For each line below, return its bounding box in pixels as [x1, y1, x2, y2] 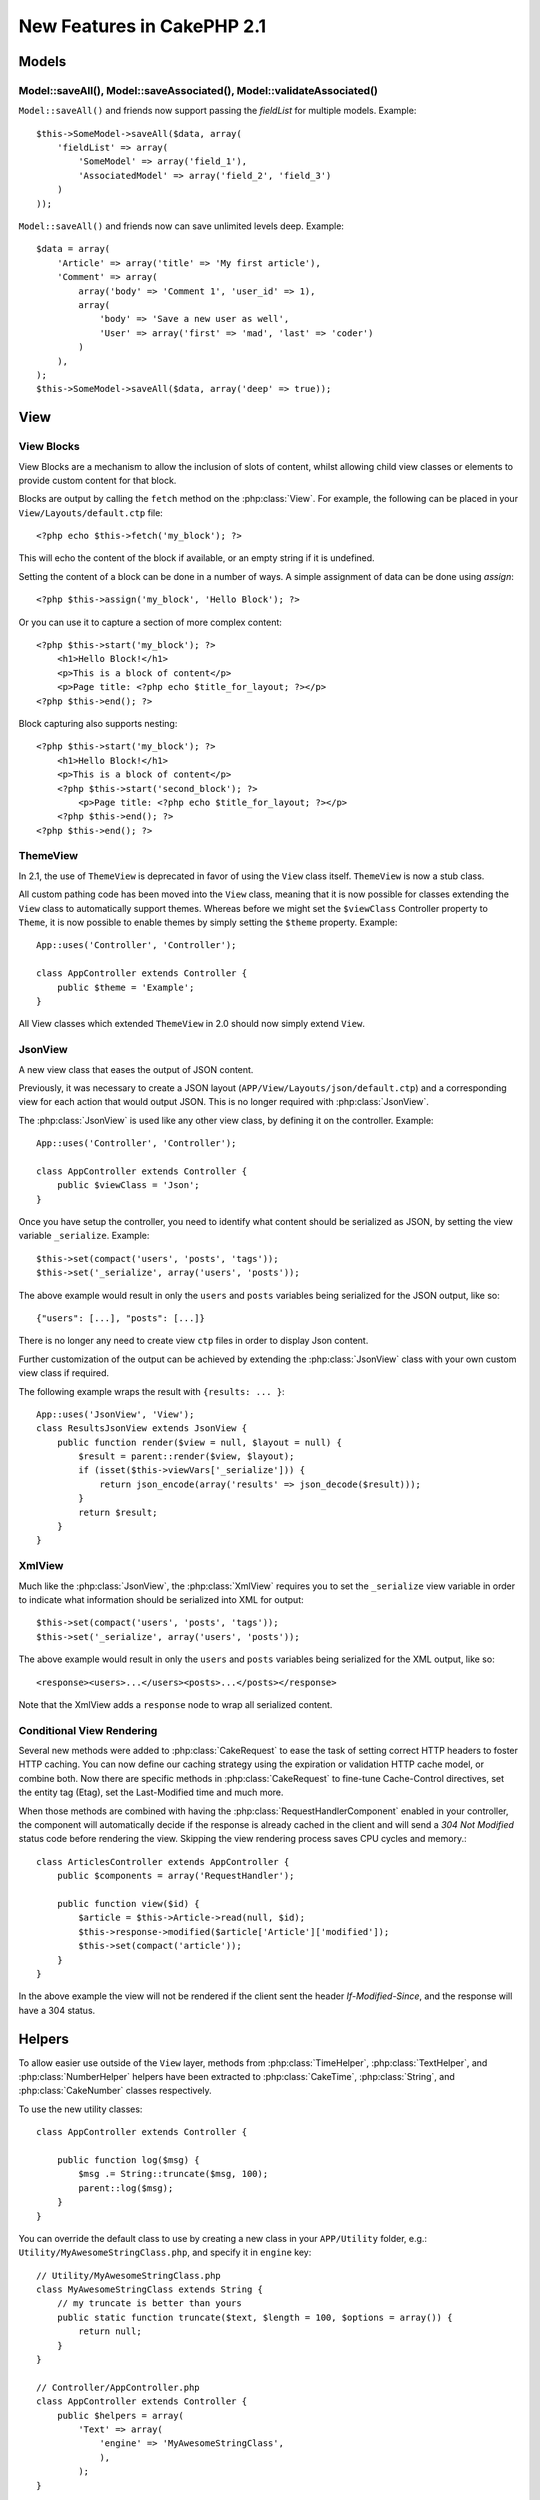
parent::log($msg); [78, 2182, 174, 2194]
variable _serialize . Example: [18, 1230, 150, 1242]
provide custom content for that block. [18, 474, 177, 486]
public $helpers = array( [56, 2410, 185, 2421]
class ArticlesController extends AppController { [36, 1856, 290, 1867]
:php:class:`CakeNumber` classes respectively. [18, 2085, 212, 2097]
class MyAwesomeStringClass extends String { [36, 2284, 264, 2295]
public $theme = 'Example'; [56, 981, 195, 993]
